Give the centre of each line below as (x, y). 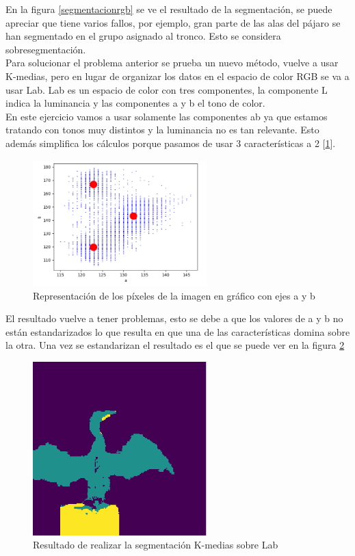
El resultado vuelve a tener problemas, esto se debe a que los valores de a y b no (174, 318)
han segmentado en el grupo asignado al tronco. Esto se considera (143, 36)
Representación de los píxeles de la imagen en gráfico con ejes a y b (174, 295)
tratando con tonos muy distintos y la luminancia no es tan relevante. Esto (162, 130)
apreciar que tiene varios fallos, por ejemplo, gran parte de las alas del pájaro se (173, 22)
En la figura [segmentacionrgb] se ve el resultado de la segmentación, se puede (169, 9)
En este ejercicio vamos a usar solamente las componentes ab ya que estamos (167, 116)
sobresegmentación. (46, 49)
